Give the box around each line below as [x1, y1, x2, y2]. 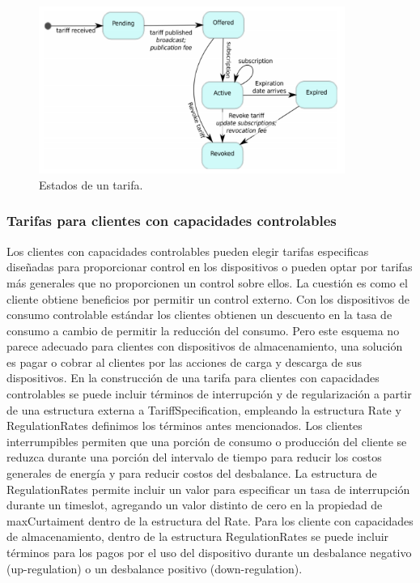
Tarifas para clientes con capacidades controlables [6, 211, 337, 231]
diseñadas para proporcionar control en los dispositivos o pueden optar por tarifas [6, 258, 413, 275]
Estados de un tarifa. [39, 176, 143, 193]
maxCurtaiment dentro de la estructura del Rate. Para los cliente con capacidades [6, 512, 414, 529]
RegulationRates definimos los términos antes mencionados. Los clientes [6, 417, 363, 434]
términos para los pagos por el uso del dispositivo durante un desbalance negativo [6, 544, 412, 560]
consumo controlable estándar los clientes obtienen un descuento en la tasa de [6, 306, 392, 323]
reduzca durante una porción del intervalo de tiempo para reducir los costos [6, 449, 382, 466]
